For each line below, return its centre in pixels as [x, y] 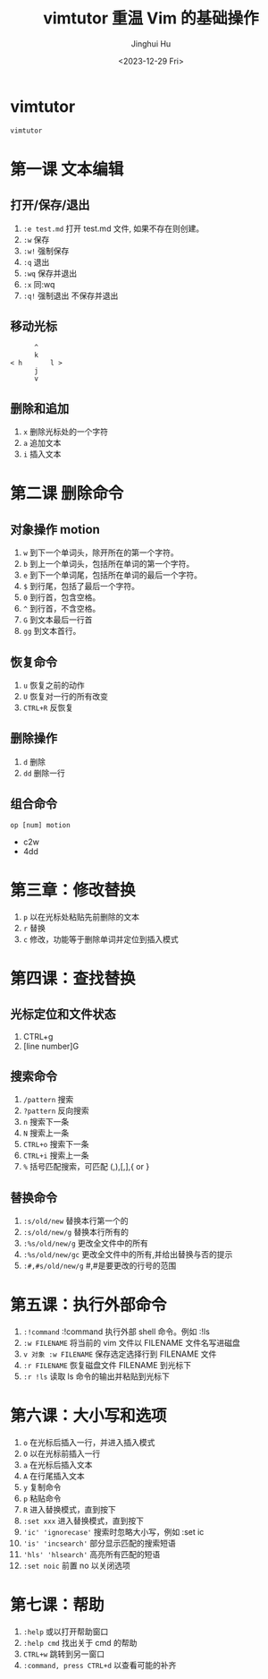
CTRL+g [38, 1036]
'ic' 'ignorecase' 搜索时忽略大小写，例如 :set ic [113, 1532]
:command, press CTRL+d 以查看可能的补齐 [100, 1665]
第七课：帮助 [58, 1605]
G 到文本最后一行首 [58, 620]
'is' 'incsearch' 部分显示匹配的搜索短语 [100, 1543]
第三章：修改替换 [73, 890]
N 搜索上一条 [46, 1133]
